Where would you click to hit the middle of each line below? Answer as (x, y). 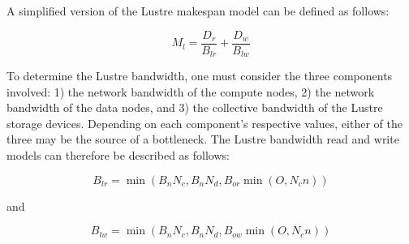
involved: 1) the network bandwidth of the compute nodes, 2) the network (191, 91)
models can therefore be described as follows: (118, 155)
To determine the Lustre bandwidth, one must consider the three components (200, 76)
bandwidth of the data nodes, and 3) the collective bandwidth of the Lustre (195, 107)
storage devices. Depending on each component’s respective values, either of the (204, 123)
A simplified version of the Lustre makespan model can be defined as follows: (198, 11)
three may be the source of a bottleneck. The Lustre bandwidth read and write (203, 139)
